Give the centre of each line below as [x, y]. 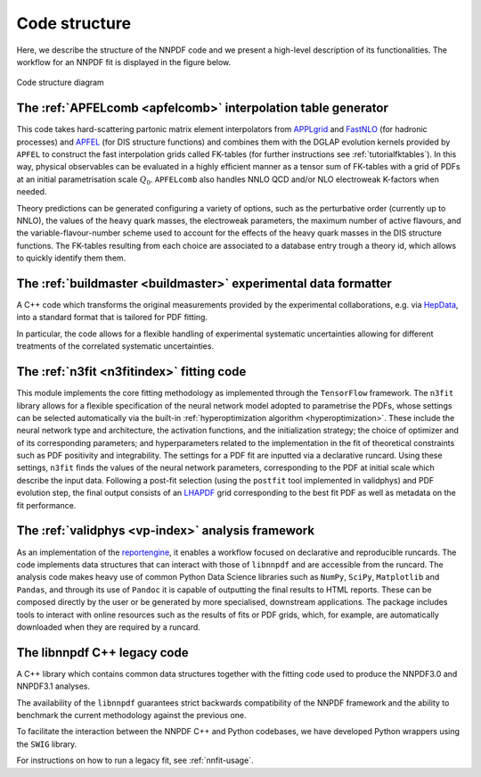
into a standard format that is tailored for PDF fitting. [112, 318]
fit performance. [46, 505]
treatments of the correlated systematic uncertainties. [115, 346]
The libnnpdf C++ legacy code [102, 653]
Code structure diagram [60, 83]
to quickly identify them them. [71, 258]
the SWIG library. [47, 744]
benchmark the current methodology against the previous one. [131, 715]
